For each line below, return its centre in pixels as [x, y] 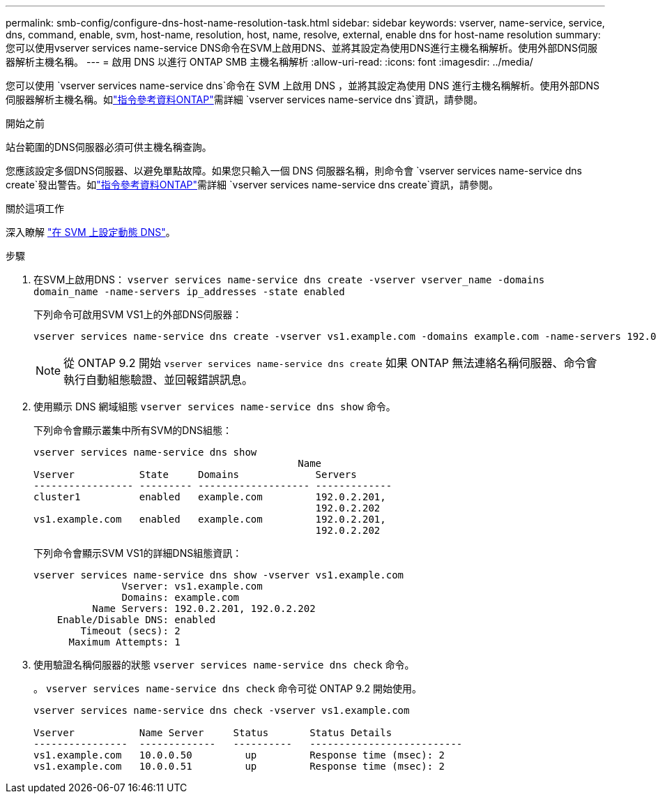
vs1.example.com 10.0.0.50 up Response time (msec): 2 [239, 755]
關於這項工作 [35, 208]
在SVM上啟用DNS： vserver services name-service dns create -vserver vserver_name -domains [289, 279]
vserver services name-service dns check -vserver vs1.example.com [222, 710]
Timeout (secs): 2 [130, 631]
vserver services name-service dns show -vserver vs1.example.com [219, 575]
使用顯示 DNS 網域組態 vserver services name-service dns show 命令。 [215, 406]
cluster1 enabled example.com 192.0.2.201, [210, 497]
